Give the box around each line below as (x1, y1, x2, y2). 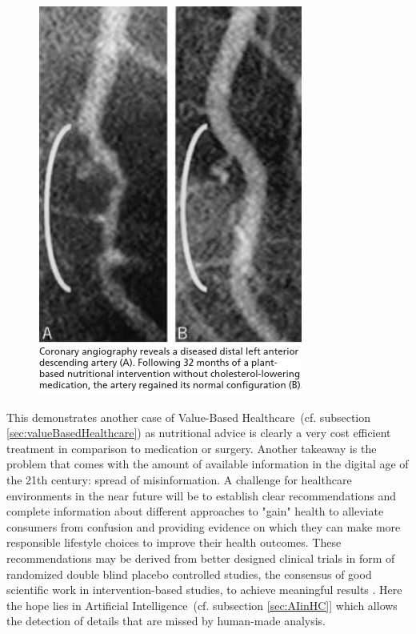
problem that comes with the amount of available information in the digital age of (6, 455, 409, 472)
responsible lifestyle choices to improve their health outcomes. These (6, 534, 342, 551)
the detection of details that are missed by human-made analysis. (6, 612, 326, 629)
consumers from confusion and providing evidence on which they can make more (6, 518, 401, 535)
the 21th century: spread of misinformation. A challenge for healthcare (6, 471, 352, 488)
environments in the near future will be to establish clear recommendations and (6, 487, 397, 504)
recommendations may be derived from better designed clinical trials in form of (6, 549, 395, 566)
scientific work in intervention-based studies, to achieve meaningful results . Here (6, 581, 402, 598)
